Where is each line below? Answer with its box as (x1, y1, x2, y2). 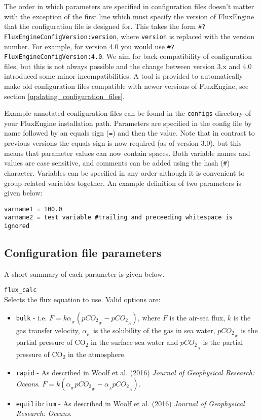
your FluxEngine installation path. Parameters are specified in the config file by (4, 117, 252, 128)
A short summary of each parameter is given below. (4, 268, 165, 279)
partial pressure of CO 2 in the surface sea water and (16, 337, 178, 349)
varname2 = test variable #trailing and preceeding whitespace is (4, 214, 233, 221)
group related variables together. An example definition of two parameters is (4, 177, 241, 188)
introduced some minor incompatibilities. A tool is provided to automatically (4, 71, 243, 81)
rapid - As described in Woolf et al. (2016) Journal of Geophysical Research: (16, 367, 255, 378)
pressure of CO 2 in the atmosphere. (16, 349, 126, 361)
